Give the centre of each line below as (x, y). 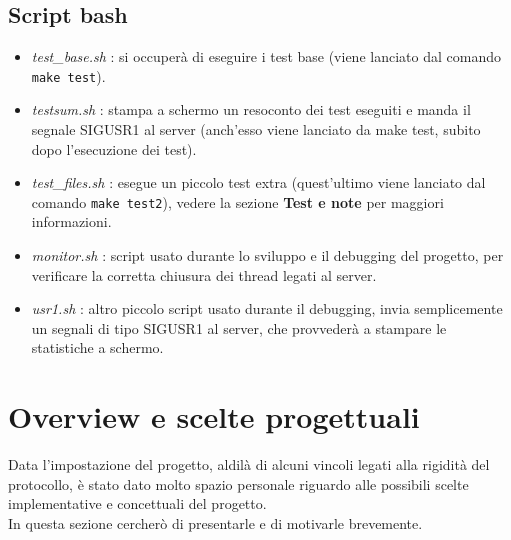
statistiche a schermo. (97, 347)
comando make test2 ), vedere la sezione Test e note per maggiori (237, 201)
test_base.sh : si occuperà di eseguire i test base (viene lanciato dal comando (266, 56)
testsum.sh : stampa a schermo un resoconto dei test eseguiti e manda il (251, 109)
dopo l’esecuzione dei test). (114, 148)
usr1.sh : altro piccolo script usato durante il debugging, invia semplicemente (267, 308)
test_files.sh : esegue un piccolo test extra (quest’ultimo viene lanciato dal (258, 182)
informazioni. (71, 221)
